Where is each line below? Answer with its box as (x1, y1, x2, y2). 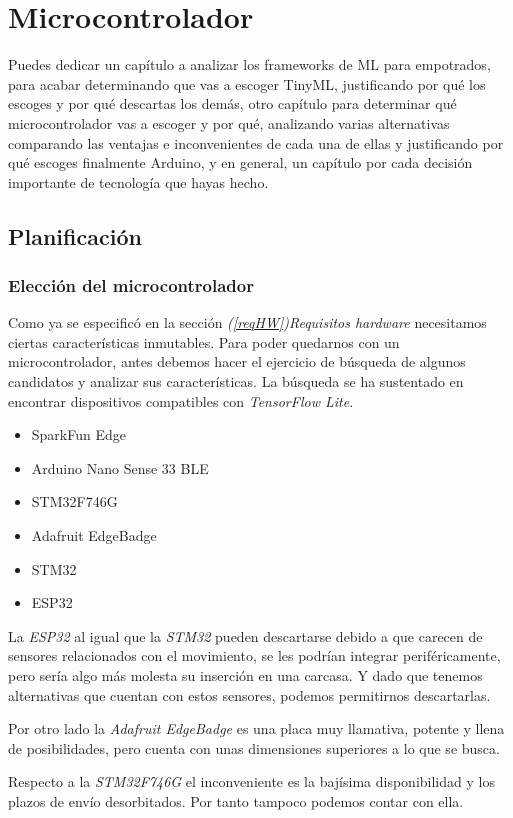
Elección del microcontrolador (8, 272, 254, 297)
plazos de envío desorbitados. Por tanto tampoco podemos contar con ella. (8, 790, 464, 811)
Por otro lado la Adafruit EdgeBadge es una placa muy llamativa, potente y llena (8, 718, 505, 739)
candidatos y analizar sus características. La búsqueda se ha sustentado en (8, 371, 464, 392)
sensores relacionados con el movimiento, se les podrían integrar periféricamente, (8, 645, 501, 666)
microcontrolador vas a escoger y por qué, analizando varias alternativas (8, 112, 450, 133)
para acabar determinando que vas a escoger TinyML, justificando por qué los (8, 73, 486, 94)
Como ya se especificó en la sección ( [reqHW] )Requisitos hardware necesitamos (8, 312, 487, 333)
